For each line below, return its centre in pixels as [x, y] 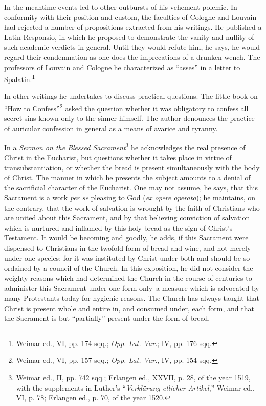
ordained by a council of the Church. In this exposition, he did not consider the [129, 268]
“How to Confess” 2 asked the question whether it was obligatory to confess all [126, 107]
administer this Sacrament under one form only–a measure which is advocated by [132, 288]
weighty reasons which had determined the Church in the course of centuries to [128, 278]
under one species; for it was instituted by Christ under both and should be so [127, 258]
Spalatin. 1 [20, 78]
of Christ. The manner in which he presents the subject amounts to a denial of [127, 177]
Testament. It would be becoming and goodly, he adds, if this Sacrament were [126, 238]
